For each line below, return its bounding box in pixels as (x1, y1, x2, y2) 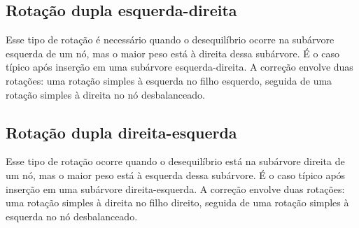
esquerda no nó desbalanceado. (6, 208, 138, 223)
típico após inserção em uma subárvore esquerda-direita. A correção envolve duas (6, 59, 353, 74)
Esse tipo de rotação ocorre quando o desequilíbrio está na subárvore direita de (6, 154, 345, 169)
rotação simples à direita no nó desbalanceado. (6, 87, 205, 101)
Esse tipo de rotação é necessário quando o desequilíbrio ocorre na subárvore (6, 32, 335, 47)
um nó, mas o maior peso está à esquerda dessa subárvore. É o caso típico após (6, 167, 346, 182)
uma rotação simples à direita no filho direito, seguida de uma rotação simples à (6, 195, 349, 210)
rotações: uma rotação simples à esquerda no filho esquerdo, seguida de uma (6, 73, 332, 87)
